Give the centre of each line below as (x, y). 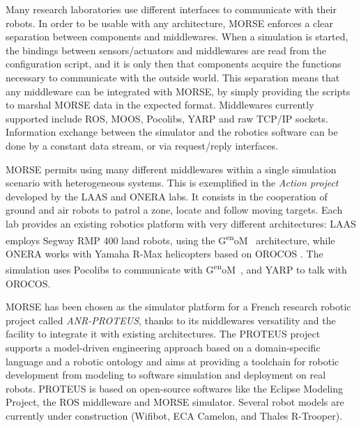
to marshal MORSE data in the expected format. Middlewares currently (160, 105)
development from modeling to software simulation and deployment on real (166, 375)
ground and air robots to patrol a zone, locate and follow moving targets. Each (174, 210)
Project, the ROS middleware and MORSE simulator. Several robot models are (175, 402)
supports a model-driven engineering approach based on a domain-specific (163, 347)
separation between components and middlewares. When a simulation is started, (177, 37)
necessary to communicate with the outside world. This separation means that (173, 77)
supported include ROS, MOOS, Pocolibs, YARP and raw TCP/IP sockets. (167, 118)
